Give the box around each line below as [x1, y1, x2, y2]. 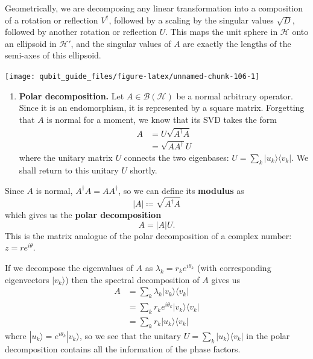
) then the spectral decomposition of [65, 273, 200, 286]
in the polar [246, 329, 290, 342]
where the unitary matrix [19, 151, 113, 163]
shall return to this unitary [19, 164, 119, 176]
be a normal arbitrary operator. [176, 89, 293, 102]
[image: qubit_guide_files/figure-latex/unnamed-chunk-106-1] [5, 72, 260, 81]
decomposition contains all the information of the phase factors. [5, 342, 241, 355]
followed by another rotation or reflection [5, 25, 157, 38]
